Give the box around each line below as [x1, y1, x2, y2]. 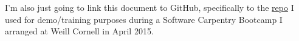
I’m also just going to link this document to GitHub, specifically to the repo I [5, 1, 294, 13]
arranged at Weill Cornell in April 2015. [5, 25, 154, 37]
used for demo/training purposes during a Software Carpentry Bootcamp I [5, 13, 283, 25]
